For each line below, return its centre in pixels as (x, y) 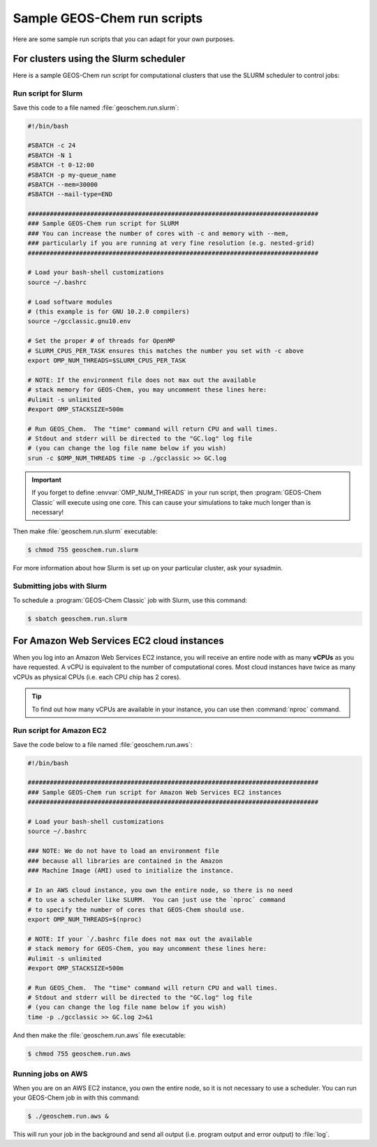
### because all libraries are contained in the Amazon (125, 861)
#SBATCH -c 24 (52, 146)
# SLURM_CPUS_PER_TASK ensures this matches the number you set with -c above (165, 350)
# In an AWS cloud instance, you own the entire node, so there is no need (160, 890)
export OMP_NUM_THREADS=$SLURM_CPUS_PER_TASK (107, 360)
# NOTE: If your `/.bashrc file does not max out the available (140, 939)
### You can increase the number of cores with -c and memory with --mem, (158, 233)
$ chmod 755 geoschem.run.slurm (83, 550)
